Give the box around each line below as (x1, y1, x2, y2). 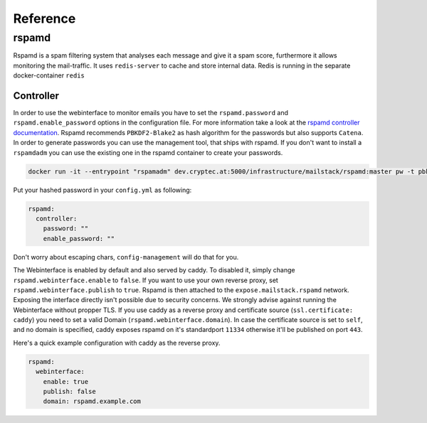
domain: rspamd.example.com (43, 397, 142, 405)
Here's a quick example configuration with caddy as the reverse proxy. (13, 338, 221, 347)
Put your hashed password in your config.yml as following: (13, 186, 192, 194)
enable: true (43, 378, 89, 385)
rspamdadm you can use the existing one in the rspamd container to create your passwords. (13, 148, 283, 156)
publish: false (43, 387, 96, 396)
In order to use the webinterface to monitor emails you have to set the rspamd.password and (13, 109, 288, 117)
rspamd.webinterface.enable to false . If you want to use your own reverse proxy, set (13, 276, 279, 284)
